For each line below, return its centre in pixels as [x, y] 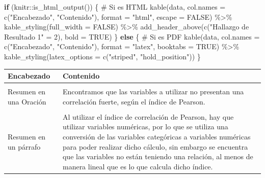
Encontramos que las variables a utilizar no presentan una [153, 92]
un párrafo [24, 146]
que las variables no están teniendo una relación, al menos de [158, 156]
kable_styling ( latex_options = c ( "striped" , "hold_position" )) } [102, 56]
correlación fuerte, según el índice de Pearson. [134, 101]
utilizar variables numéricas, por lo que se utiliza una [145, 127]
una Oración [27, 101]
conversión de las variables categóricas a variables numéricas [156, 137]
